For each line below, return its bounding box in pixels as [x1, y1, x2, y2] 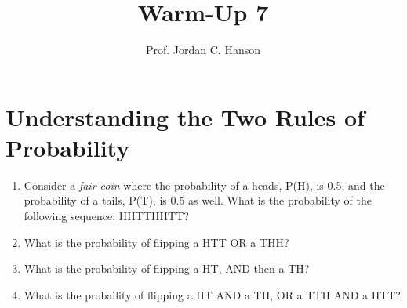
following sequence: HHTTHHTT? [24, 208, 189, 224]
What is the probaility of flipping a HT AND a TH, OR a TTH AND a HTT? [24, 286, 401, 303]
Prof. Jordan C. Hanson [145, 42, 261, 58]
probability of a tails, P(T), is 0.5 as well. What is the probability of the [24, 192, 372, 208]
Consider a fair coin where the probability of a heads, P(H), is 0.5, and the [24, 176, 385, 193]
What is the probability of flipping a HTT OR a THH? [24, 234, 289, 250]
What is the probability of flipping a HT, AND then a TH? [24, 260, 310, 277]
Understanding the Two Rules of [5, 100, 365, 132]
